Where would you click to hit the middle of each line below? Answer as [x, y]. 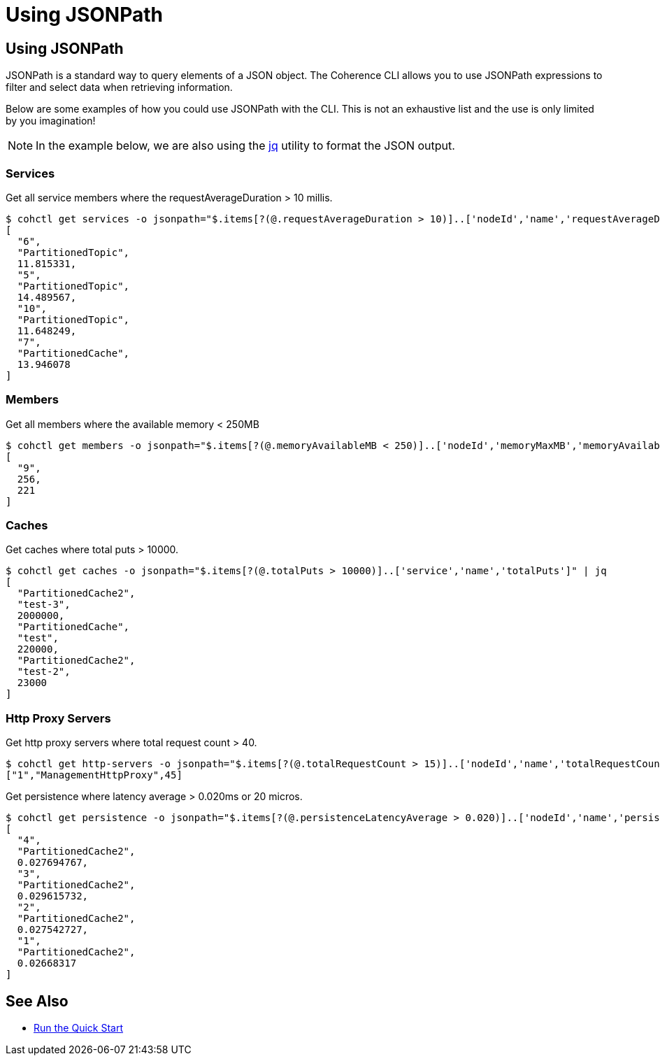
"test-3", [44, 605]
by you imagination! [51, 121]
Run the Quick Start [79, 1028]
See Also [37, 1001]
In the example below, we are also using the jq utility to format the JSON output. [245, 146]
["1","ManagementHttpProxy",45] [94, 775]
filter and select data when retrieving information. [119, 87]
